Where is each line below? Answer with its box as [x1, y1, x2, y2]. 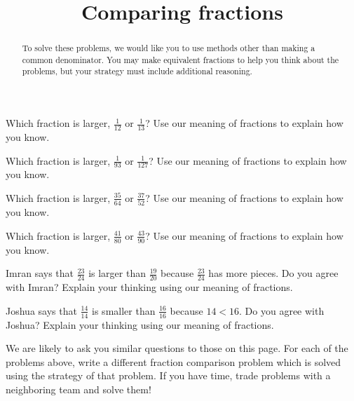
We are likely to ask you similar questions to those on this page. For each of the [6, 341, 348, 355]
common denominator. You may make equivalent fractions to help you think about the [22, 53, 339, 65]
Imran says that [6, 266, 74, 280]
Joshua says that [6, 303, 77, 318]
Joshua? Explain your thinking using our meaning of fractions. [6, 317, 274, 332]
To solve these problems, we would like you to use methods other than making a [22, 42, 315, 54]
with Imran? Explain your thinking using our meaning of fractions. [6, 280, 293, 294]
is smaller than [92, 303, 156, 318]
